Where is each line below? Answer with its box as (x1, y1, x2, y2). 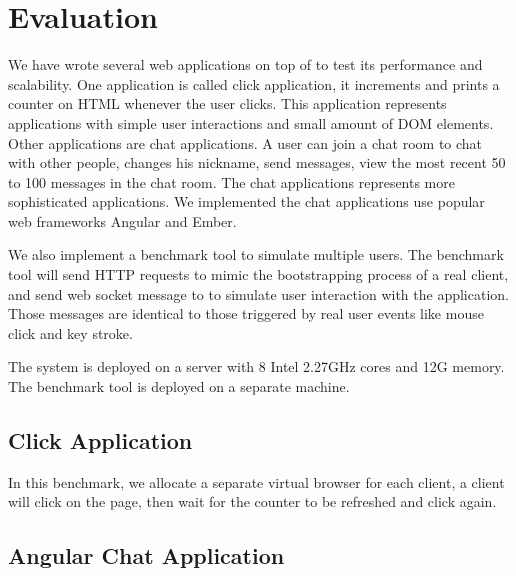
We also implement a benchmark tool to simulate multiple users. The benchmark (8, 244, 504, 265)
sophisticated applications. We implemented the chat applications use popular (8, 191, 485, 212)
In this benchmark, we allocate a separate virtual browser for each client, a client (8, 471, 505, 492)
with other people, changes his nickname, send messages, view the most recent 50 (8, 152, 506, 173)
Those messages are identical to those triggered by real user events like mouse (8, 303, 484, 324)
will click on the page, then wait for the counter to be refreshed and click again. (8, 491, 497, 512)
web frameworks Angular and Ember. (8, 210, 237, 231)
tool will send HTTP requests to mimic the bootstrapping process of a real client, (8, 264, 509, 285)
